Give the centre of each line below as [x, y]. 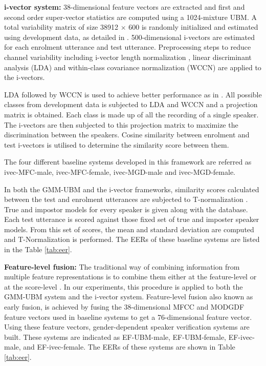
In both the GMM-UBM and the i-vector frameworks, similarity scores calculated [132, 189]
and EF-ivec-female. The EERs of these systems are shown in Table [129, 347]
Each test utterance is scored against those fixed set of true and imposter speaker [132, 219]
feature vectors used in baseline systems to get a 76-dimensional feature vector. [128, 317]
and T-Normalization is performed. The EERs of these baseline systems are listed [132, 239]
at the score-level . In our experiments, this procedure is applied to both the [124, 286]
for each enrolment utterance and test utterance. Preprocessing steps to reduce [128, 47]
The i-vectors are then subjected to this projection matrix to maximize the [121, 124]
